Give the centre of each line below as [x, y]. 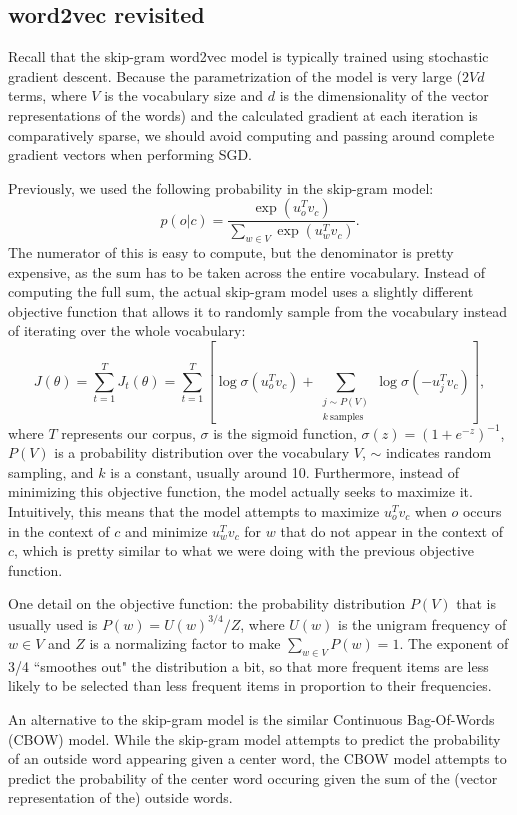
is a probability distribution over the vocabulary [202, 452]
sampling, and [51, 471]
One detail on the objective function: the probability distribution [207, 603]
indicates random [438, 452]
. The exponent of [454, 643]
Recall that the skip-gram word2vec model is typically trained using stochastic [248, 56]
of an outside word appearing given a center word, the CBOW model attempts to [257, 758]
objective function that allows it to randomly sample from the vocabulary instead [257, 310]
